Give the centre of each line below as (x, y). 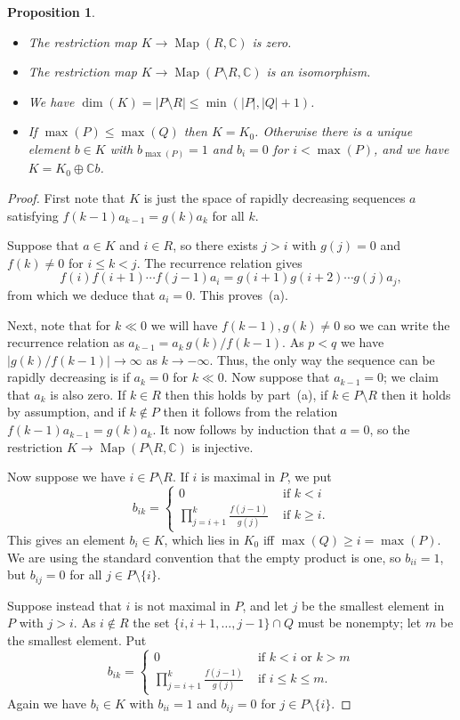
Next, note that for (59, 324)
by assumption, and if (66, 412)
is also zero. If (88, 394)
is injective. (222, 446)
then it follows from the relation (250, 412)
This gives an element (66, 540)
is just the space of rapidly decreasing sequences (274, 198)
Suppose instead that (65, 605)
